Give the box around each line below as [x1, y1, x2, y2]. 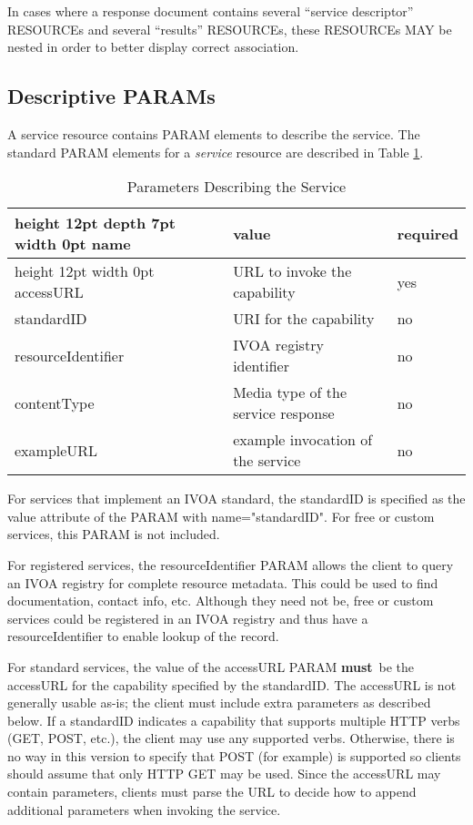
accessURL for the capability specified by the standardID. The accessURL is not [7, 675, 457, 694]
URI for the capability [233, 308, 375, 330]
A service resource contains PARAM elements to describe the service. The [7, 124, 420, 143]
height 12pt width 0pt [15, 260, 155, 282]
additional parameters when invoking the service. [7, 800, 281, 819]
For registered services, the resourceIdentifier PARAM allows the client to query [7, 555, 454, 574]
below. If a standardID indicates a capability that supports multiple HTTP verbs [7, 710, 460, 729]
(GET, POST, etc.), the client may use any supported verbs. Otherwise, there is [7, 728, 455, 748]
